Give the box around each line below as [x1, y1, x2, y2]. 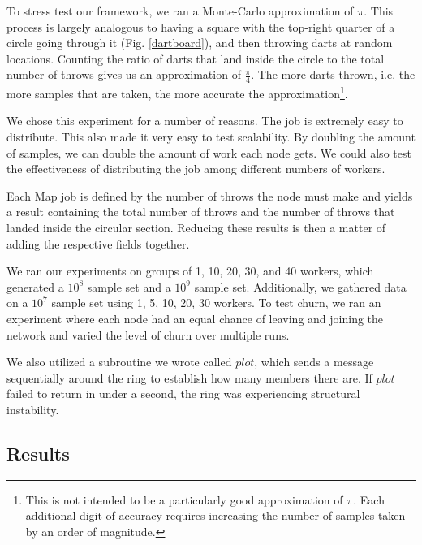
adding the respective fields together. [6, 235, 190, 252]
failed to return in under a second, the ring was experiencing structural [6, 385, 360, 402]
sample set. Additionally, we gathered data [194, 278, 407, 295]
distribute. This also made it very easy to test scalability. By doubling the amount [6, 128, 416, 145]
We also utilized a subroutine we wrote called [6, 353, 232, 370]
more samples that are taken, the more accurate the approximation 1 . [6, 83, 348, 102]
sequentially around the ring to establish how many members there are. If [6, 369, 372, 386]
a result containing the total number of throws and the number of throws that [6, 203, 395, 220]
